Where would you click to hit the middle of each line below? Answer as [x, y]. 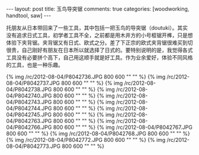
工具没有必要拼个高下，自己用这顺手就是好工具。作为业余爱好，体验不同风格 [99, 57]
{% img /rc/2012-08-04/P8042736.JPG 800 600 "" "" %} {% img [86, 77]
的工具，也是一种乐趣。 [35, 65]
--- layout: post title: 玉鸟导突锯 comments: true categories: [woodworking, [98, 9]
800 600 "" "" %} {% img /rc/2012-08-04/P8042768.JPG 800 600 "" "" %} [98, 134]
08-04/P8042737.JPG [33, 83]
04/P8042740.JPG [29, 96]
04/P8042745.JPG [29, 115]
